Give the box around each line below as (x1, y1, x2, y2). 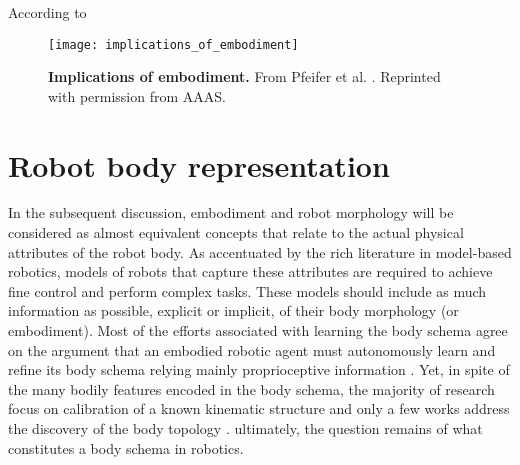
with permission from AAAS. (48, 85, 226, 106)
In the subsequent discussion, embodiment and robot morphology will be (8, 202, 454, 223)
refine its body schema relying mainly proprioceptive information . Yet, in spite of (8, 359, 510, 380)
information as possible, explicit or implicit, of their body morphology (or (8, 300, 459, 321)
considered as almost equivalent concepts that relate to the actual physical (8, 222, 464, 243)
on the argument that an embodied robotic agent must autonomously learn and (8, 339, 496, 360)
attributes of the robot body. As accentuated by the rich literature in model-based (8, 241, 512, 262)
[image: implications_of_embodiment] (48, 37, 299, 52)
